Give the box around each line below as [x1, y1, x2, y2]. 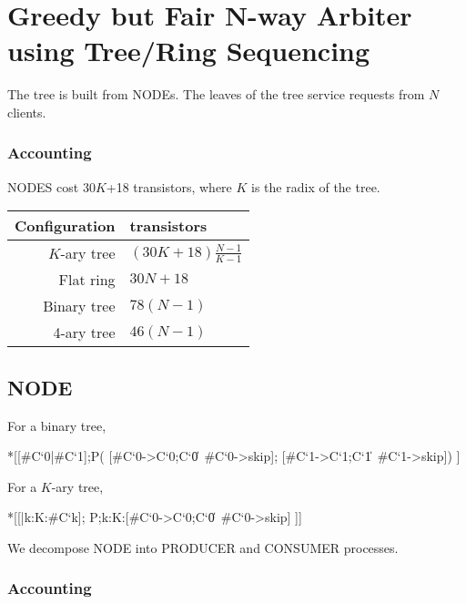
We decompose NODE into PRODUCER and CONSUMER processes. [7, 537, 399, 557]
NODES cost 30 [7, 177, 96, 196]
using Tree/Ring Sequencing [7, 32, 370, 69]
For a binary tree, [7, 415, 106, 435]
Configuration [15, 215, 116, 237]
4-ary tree [53, 322, 116, 343]
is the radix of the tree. [251, 177, 380, 196]
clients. [7, 102, 46, 121]
